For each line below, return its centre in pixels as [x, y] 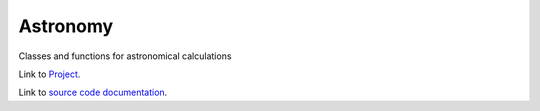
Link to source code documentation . [93, 92]
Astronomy [66, 26]
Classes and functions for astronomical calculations [125, 56]
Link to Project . [49, 74]
